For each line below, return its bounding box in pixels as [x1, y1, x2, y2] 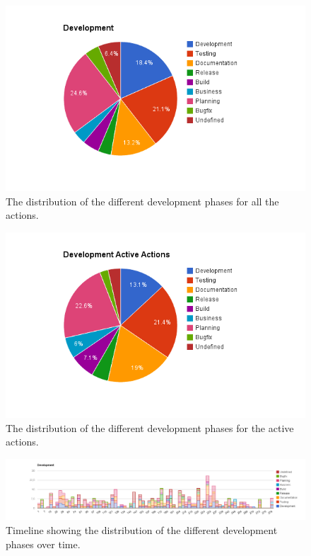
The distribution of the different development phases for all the [6, 193, 279, 208]
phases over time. [6, 536, 81, 551]
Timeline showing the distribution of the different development [6, 523, 278, 538]
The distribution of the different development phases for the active [6, 420, 294, 435]
